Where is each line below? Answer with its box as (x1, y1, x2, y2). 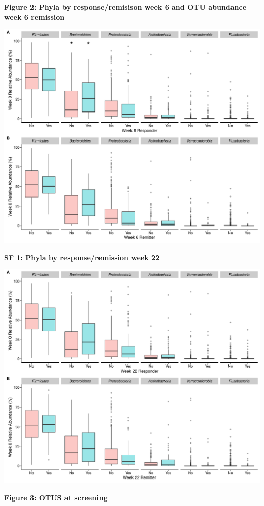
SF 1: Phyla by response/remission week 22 (4, 251, 160, 262)
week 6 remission (4, 11, 65, 22)
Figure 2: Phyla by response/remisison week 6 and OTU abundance (4, 2, 247, 12)
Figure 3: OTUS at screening (4, 492, 108, 502)
